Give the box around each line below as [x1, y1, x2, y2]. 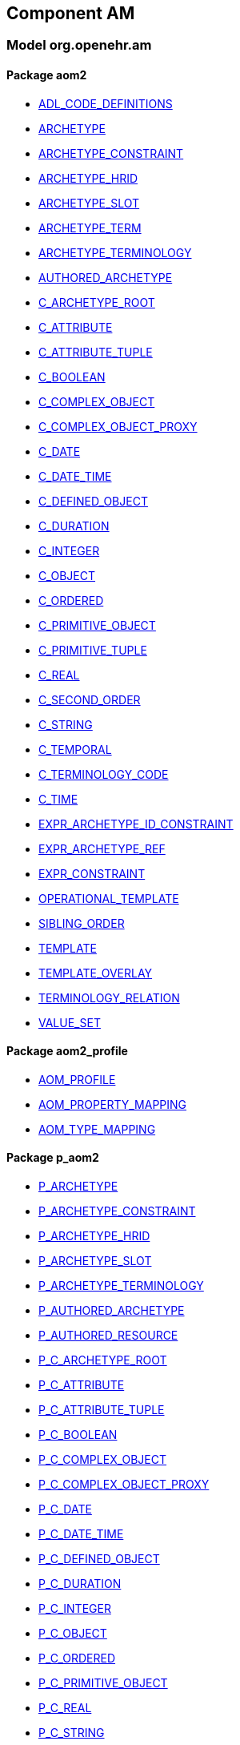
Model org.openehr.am [6, 37, 152, 54]
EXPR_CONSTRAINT [38, 866, 146, 881]
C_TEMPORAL [38, 742, 112, 756]
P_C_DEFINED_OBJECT [38, 1552, 160, 1566]
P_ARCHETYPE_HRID [38, 1229, 150, 1243]
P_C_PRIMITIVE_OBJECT [38, 1676, 168, 1691]
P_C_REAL [38, 1701, 92, 1715]
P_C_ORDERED [38, 1651, 116, 1666]
